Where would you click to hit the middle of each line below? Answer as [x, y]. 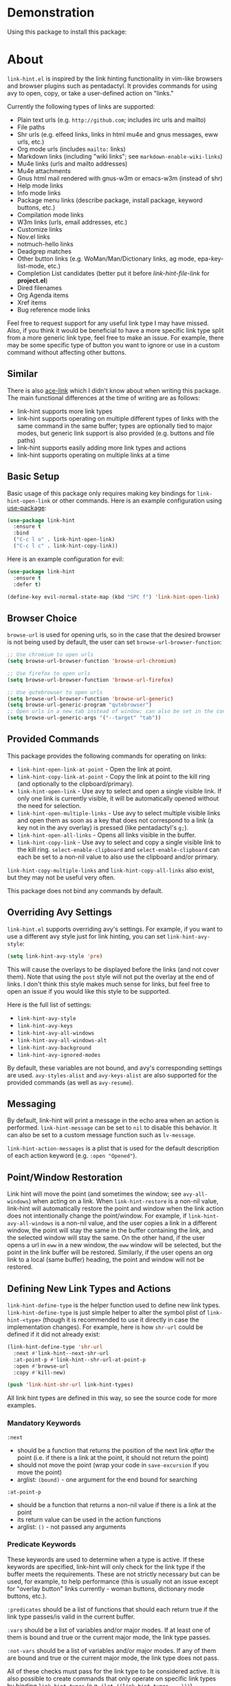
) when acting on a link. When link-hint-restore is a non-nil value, [123, 1201]
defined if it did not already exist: [54, 1334]
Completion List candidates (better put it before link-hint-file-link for [113, 273]
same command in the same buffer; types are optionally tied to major [115, 426]
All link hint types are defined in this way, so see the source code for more [112, 1398]
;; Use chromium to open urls [51, 655]
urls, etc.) [31, 142]
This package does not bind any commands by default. [85, 890]
